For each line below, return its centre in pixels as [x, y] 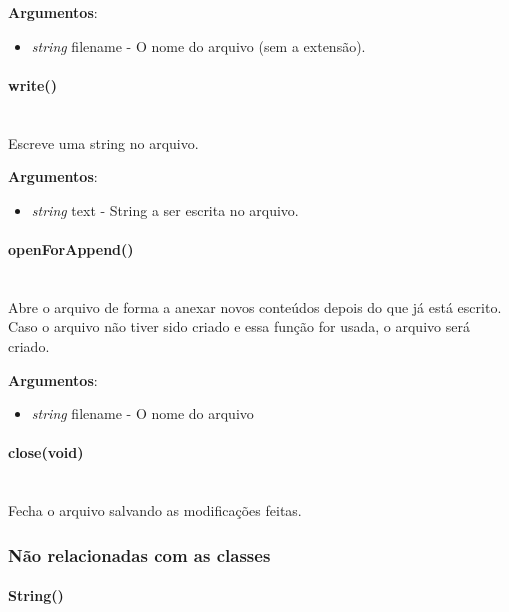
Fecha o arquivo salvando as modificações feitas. [155, 510]
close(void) [46, 452]
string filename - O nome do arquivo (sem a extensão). [198, 45]
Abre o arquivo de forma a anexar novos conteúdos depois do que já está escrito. [255, 306]
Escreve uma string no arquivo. [103, 142]
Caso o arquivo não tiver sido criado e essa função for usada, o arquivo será [239, 326]
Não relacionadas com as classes [139, 554]
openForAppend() [71, 248]
